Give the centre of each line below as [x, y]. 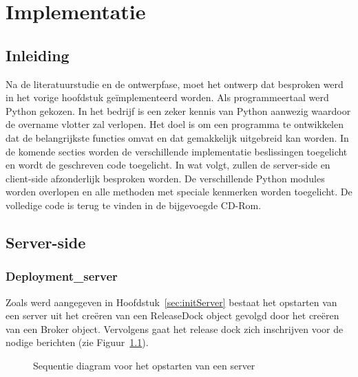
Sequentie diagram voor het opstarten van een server [144, 365]
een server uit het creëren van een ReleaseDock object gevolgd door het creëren [172, 315]
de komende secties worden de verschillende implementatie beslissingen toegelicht [177, 151]
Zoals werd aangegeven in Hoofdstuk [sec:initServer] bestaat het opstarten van [171, 302]
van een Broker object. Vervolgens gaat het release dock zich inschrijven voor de [175, 328]
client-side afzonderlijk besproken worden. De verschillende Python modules [165, 178]
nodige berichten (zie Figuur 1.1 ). [77, 342]
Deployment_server [62, 276]
